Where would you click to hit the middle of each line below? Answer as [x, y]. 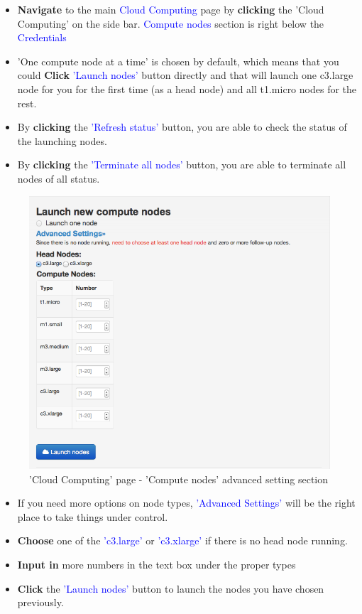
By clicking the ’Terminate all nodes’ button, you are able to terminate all [182, 165]
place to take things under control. [93, 516]
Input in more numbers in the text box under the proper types [157, 564]
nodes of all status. [59, 178]
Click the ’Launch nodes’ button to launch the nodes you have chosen [171, 588]
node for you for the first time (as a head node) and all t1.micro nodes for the [187, 88]
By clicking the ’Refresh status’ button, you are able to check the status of [182, 127]
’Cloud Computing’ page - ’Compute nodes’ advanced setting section [179, 479]
